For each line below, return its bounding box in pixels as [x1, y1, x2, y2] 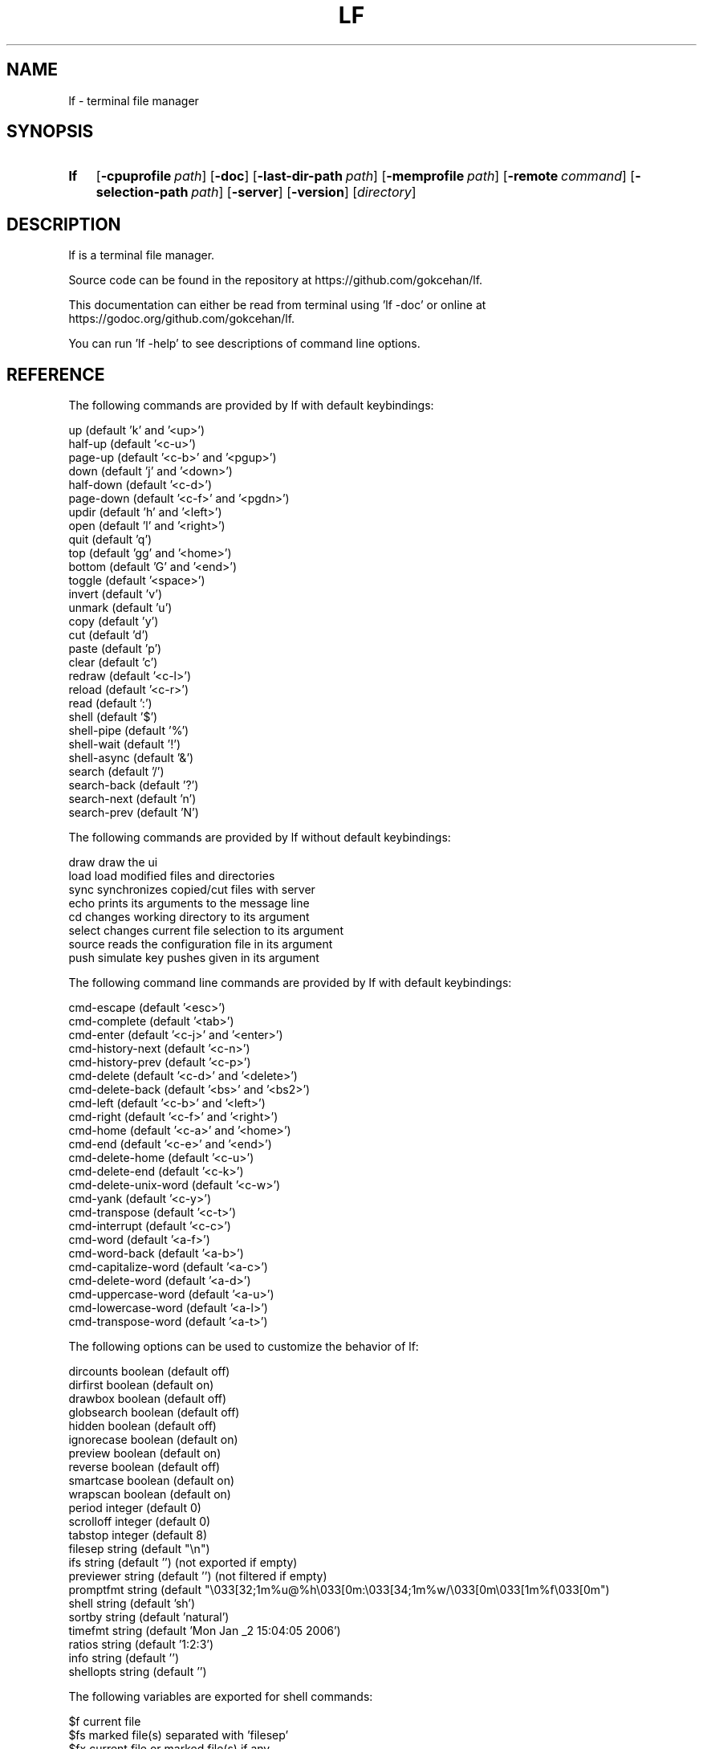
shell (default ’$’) [68, 710, 158, 724]
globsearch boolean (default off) [68, 1405, 240, 1420]
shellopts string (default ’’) [68, 1665, 207, 1679]
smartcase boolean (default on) [68, 1474, 235, 1488]
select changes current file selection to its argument [68, 923, 343, 938]
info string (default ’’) [68, 1651, 180, 1665]
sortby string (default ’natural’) [68, 1610, 230, 1625]
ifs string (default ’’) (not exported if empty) [68, 1555, 298, 1570]
